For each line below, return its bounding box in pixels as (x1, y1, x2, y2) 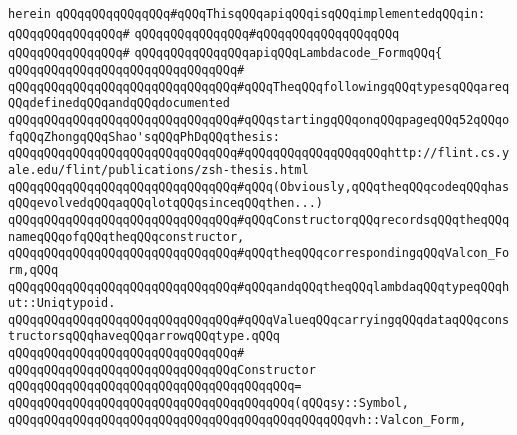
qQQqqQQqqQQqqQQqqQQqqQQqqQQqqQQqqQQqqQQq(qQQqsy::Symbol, (8, 396, 409, 411)
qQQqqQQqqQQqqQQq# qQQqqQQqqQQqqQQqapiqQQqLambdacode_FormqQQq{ (8, 46, 443, 61)
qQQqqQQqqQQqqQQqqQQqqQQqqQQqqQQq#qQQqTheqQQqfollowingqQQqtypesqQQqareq (8, 79, 510, 94)
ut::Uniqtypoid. (8, 296, 116, 311)
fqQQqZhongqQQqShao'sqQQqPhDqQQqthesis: (8, 129, 281, 144)
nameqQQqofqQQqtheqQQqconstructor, (8, 229, 245, 244)
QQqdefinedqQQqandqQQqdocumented (8, 96, 230, 111)
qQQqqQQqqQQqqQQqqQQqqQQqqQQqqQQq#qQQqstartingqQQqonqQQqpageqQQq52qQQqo (8, 112, 510, 127)
